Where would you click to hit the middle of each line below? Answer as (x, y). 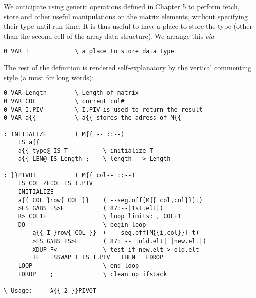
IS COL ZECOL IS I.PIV (55, 184)
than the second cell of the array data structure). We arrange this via (109, 35)
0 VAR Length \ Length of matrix (72, 93)
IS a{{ (29, 143)
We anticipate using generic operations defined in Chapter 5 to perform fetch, (122, 6)
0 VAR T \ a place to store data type (89, 52)
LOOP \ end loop (78, 266)
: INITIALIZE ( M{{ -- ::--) (64, 134)
